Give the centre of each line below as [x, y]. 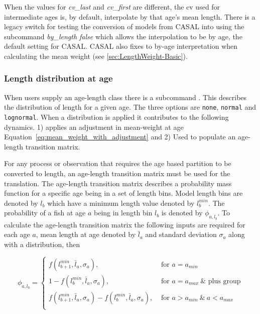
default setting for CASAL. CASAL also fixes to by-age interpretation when [121, 46]
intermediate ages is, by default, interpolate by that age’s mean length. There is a [130, 16]
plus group [224, 281]
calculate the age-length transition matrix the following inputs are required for [125, 224]
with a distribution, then [42, 244]
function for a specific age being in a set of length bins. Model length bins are [123, 193]
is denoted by [182, 213]
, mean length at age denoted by [86, 234]
